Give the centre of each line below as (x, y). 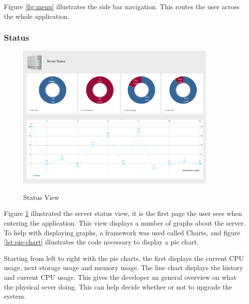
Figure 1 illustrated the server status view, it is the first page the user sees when (123, 213)
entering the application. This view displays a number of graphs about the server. (125, 223)
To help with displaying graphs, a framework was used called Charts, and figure (122, 232)
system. (15, 296)
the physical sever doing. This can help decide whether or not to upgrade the (118, 286)
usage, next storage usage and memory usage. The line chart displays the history (124, 267)
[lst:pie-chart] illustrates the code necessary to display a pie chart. (101, 242)
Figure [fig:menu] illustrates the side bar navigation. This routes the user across (122, 6)
